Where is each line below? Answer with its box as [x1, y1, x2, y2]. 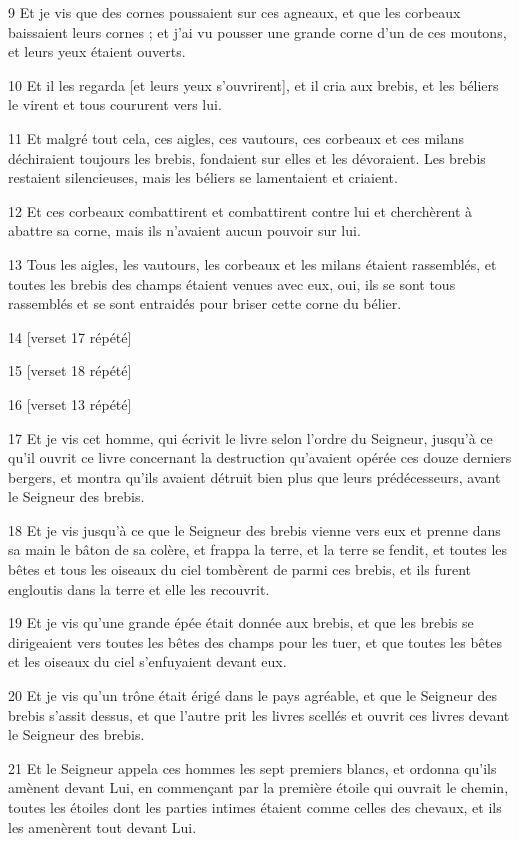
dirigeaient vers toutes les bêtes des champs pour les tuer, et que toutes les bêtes [8, 631, 502, 652]
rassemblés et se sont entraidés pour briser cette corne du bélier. [8, 293, 402, 314]
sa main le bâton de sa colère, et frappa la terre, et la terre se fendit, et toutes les [8, 539, 508, 560]
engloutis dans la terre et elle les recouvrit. [8, 578, 270, 599]
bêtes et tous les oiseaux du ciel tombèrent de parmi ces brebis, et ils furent [8, 559, 472, 580]
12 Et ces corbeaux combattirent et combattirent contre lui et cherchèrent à [8, 200, 473, 221]
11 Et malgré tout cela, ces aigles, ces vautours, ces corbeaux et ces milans [8, 127, 465, 148]
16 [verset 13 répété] [8, 393, 132, 414]
